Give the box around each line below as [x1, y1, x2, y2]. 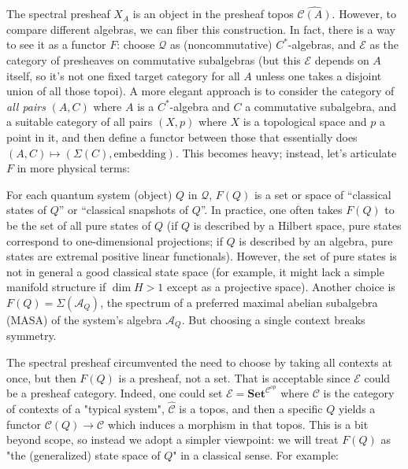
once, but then [6, 369, 76, 386]
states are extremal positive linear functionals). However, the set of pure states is [6, 248, 397, 264]
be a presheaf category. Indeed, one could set [6, 385, 223, 401]
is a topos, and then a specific [179, 401, 323, 417]
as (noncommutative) [169, 36, 273, 53]
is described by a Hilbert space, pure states [193, 216, 402, 233]
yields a [338, 401, 376, 417]
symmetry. [6, 327, 57, 344]
